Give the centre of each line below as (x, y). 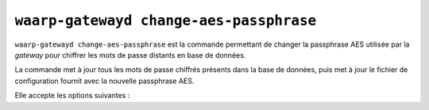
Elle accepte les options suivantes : (72, 96)
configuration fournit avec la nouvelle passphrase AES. (104, 81)
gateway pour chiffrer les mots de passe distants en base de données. (130, 55)
